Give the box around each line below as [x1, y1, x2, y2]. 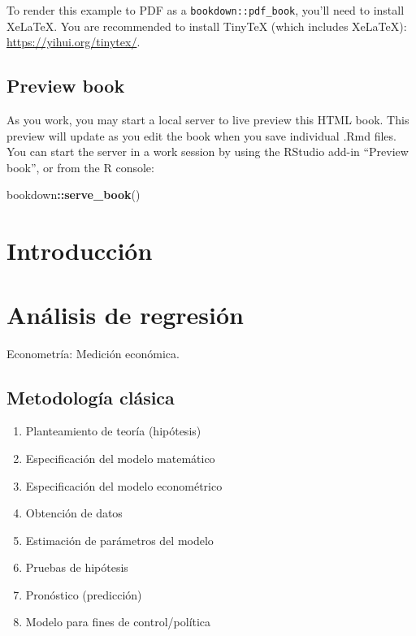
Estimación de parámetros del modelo [25, 531, 214, 548]
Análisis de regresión [6, 297, 244, 331]
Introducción [6, 234, 153, 267]
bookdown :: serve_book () [6, 186, 141, 203]
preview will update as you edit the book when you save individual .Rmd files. [6, 127, 396, 144]
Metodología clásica [6, 384, 175, 409]
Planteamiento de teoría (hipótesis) [25, 422, 201, 439]
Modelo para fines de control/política [25, 613, 211, 630]
